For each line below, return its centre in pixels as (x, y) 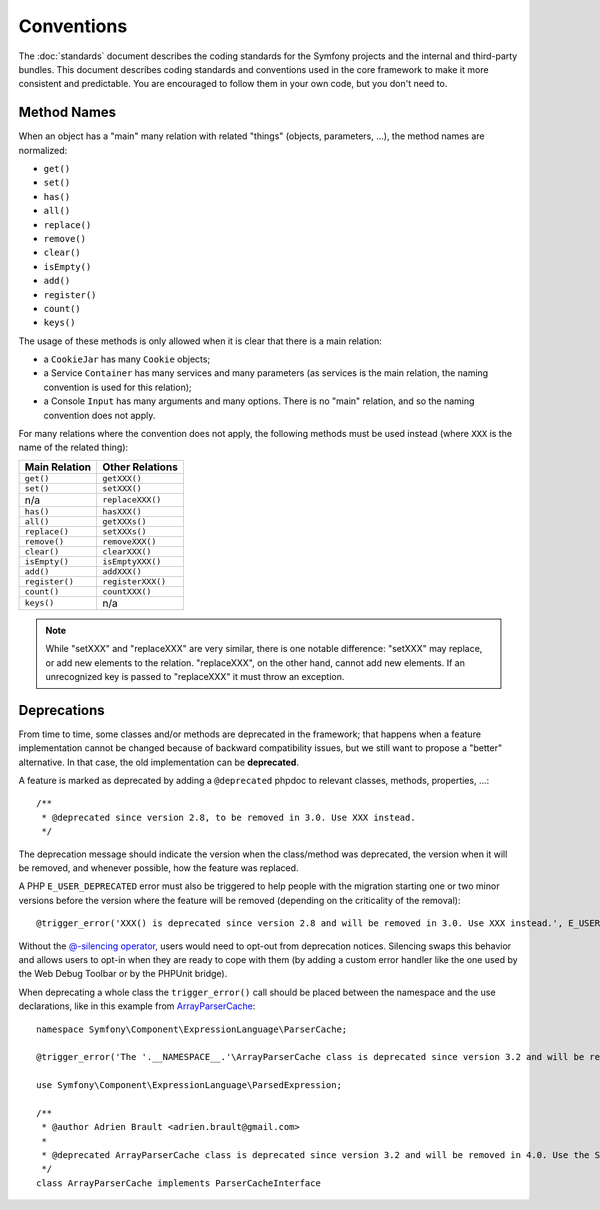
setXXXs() (124, 531)
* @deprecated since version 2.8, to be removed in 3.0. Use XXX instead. (228, 817)
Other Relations (140, 467)
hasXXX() (121, 511)
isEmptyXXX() (131, 561)
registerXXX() (134, 581)
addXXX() (121, 571)
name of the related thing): (73, 447)
